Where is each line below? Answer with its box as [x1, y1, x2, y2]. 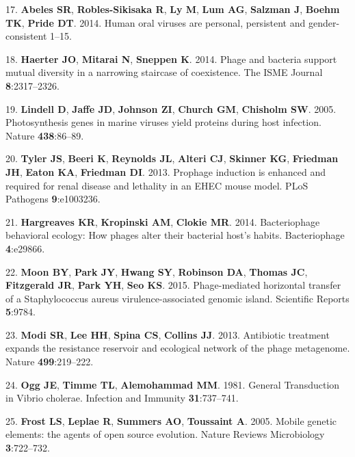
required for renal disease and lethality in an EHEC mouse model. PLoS [5, 178, 308, 192]
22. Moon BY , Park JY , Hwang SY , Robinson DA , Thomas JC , [5, 264, 308, 278]
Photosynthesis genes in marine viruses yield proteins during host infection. [5, 115, 321, 129]
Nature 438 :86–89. [5, 128, 84, 142]
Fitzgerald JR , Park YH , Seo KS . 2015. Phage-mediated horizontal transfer [5, 278, 341, 292]
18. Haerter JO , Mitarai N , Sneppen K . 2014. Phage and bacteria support [5, 51, 337, 66]
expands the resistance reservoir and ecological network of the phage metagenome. [5, 341, 350, 355]
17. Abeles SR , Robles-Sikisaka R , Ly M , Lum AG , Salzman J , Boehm [5, 2, 340, 16]
